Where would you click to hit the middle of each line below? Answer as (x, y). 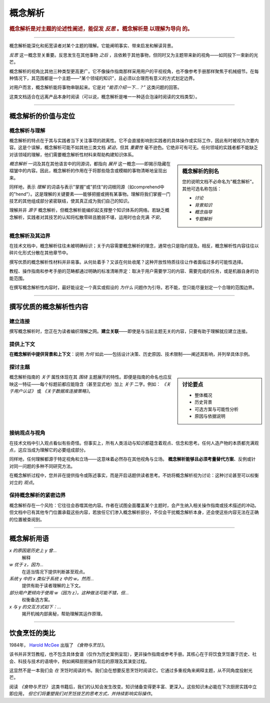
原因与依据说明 (210, 416)
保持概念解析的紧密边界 (37, 495)
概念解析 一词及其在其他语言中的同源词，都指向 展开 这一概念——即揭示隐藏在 (90, 164)
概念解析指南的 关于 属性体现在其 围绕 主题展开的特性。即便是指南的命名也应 (88, 377)
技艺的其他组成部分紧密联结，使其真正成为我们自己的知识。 (70, 201)
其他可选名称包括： (202, 188)
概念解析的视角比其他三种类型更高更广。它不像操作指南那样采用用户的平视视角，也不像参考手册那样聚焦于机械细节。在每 (134, 71)
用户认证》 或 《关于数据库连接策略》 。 (53, 391)
